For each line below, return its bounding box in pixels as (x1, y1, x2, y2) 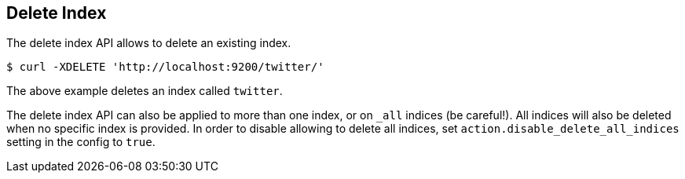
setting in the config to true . (6, 135, 156, 149)
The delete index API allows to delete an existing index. (6, 36, 291, 50)
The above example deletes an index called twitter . (6, 84, 283, 98)
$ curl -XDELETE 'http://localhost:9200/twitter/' (6, 60, 324, 74)
